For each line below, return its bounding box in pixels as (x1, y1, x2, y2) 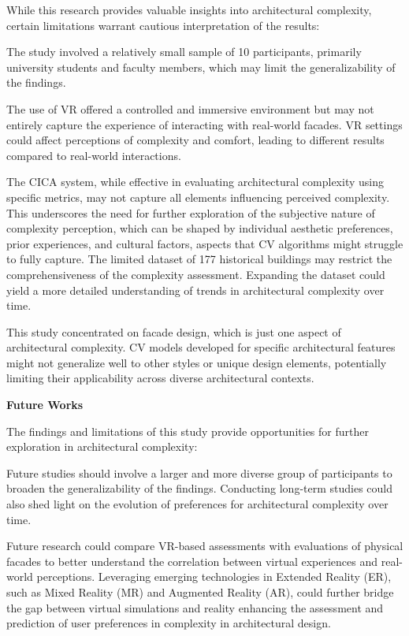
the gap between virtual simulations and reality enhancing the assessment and (6, 599, 384, 616)
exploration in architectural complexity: (6, 438, 198, 455)
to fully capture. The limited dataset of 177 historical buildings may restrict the (6, 251, 392, 267)
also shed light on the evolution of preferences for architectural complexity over (6, 496, 389, 512)
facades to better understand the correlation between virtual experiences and (6, 552, 378, 569)
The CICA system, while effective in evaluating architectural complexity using (6, 173, 384, 190)
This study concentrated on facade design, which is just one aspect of (6, 323, 341, 340)
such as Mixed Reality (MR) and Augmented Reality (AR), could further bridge (6, 584, 394, 600)
